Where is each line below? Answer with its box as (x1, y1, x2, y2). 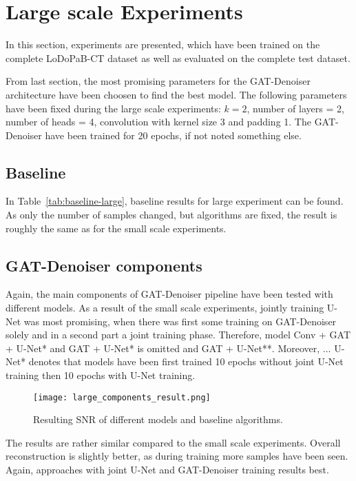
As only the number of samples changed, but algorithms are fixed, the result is (6, 207, 337, 222)
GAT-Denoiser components (6, 254, 202, 276)
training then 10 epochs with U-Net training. (6, 368, 196, 382)
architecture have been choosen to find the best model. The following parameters (6, 87, 347, 101)
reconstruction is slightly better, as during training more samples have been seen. (6, 449, 348, 463)
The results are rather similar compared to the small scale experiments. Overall (6, 435, 341, 449)
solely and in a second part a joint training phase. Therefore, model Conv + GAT (6, 327, 351, 342)
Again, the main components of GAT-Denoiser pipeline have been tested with (6, 287, 333, 301)
